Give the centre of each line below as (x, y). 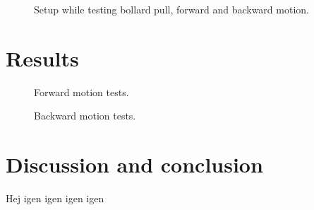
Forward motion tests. (81, 92)
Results (42, 58)
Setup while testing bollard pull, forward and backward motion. (171, 9)
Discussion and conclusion (134, 164)
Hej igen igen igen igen (55, 198)
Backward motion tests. (85, 116)
